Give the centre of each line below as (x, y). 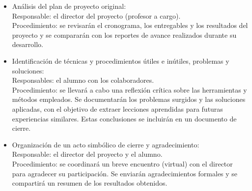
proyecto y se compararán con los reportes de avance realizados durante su (124, 35)
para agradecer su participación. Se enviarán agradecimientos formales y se (125, 173)
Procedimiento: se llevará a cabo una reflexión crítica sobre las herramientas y (129, 89)
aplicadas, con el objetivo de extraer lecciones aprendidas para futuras (117, 108)
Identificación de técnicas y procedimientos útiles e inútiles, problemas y (121, 60)
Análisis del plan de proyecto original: (69, 6)
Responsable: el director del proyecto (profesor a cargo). (96, 15)
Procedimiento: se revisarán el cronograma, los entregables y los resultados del (130, 25)
